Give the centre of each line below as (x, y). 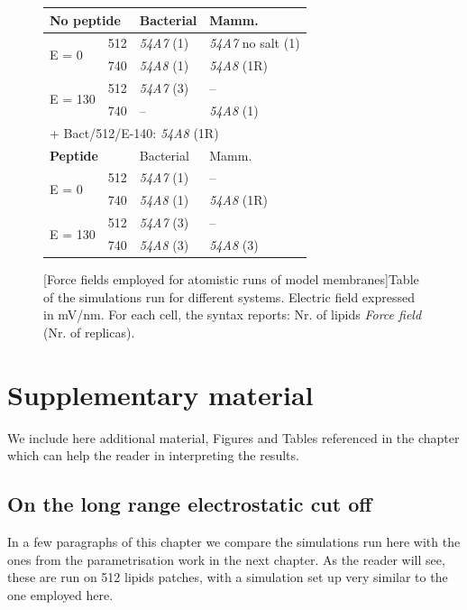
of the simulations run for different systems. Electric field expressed (229, 296)
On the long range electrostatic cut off (190, 504)
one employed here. (60, 594)
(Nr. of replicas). (89, 332)
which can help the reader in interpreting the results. (153, 455)
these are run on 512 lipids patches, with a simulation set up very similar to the (228, 577)
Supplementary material (160, 394)
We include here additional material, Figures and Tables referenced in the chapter (233, 437)
